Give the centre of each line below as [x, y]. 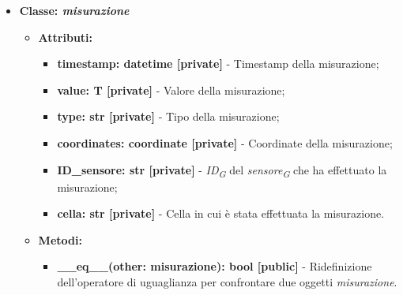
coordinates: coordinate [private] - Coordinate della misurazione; [225, 142]
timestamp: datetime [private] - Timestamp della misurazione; [218, 63]
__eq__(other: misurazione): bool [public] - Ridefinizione [215, 266]
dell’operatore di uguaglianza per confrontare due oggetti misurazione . [227, 282]
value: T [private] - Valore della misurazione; [171, 90]
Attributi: [66, 37]
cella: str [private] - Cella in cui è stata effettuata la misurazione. [221, 213]
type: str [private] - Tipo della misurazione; [168, 116]
